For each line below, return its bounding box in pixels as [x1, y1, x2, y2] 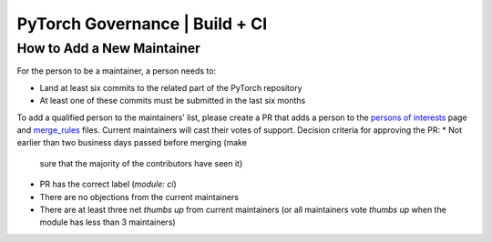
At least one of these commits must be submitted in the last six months [39, 96, 306, 106]
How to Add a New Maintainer [16, 40, 200, 56]
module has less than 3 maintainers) [39, 217, 177, 227]
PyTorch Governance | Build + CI [16, 14, 268, 34]
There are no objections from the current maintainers [39, 191, 240, 202]
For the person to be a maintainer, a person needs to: [16, 66, 217, 76]
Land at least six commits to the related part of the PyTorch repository [39, 82, 302, 93]
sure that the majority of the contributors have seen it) [39, 157, 243, 168]
